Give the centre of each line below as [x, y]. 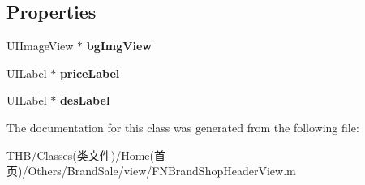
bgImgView [119, 46]
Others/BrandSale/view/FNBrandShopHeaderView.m [162, 171]
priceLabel [90, 73]
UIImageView [40, 46]
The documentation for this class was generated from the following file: [183, 127]
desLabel [85, 100]
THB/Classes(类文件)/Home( [80, 155]
